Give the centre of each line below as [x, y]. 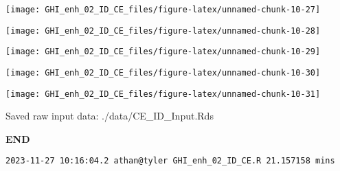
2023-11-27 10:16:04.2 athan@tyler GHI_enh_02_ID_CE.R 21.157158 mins [170, 161]
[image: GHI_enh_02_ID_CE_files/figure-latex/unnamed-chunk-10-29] [163, 52]
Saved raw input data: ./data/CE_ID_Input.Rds [110, 116]
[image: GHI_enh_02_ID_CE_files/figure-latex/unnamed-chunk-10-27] [163, 10]
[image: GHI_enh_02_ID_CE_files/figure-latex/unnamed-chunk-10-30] [163, 72]
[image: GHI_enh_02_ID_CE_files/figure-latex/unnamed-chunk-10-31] [163, 94]
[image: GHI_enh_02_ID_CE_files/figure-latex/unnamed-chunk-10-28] [163, 31]
